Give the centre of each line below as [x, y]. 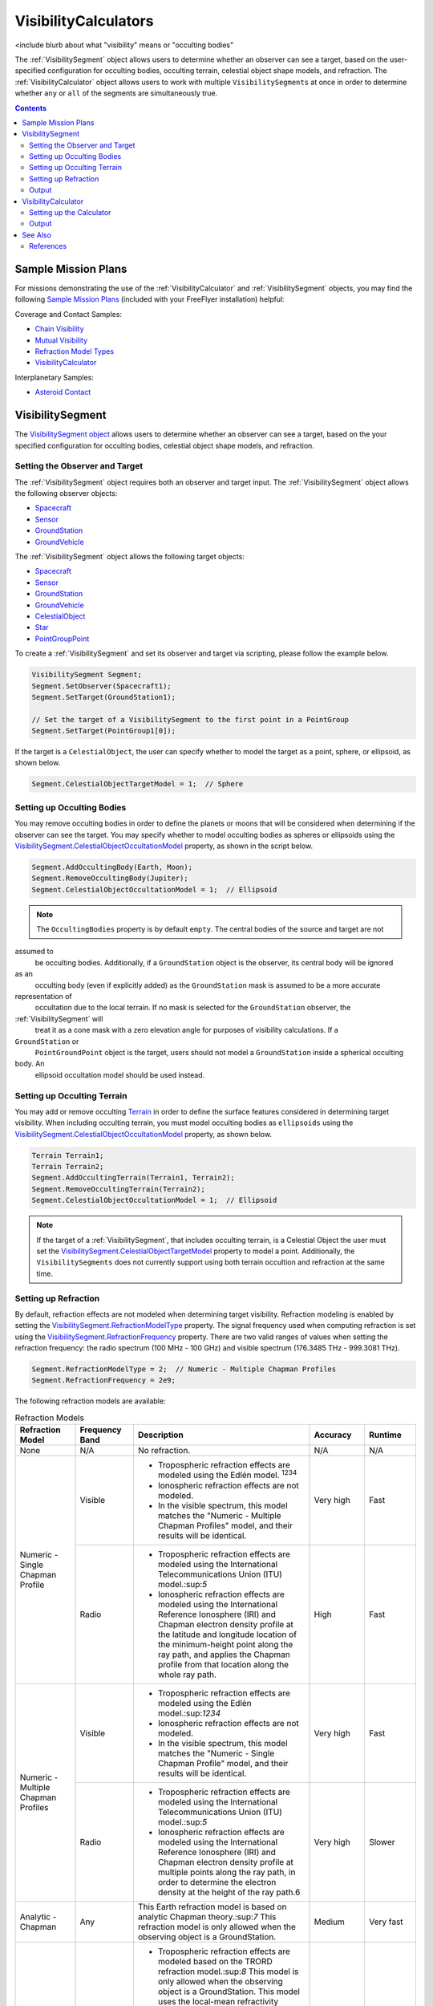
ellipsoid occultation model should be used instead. [120, 1074]
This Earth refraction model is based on [212, 1907]
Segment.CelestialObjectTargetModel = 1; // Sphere [138, 784]
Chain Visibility [59, 329]
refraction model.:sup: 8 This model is [228, 1971]
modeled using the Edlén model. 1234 [227, 1474]
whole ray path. [187, 1675]
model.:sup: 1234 [189, 1713]
